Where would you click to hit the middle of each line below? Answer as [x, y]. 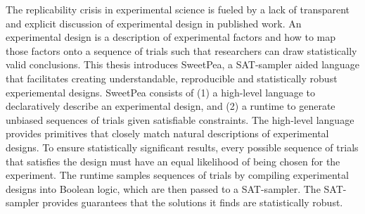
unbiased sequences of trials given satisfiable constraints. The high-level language [180, 119]
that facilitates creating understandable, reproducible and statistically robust [172, 78]
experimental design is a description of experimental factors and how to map [171, 37]
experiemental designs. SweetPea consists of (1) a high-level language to [161, 92]
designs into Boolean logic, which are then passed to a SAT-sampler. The [163, 188]
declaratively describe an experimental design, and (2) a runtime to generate [171, 106]
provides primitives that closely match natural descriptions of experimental [167, 133]
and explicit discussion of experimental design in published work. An [154, 23]
